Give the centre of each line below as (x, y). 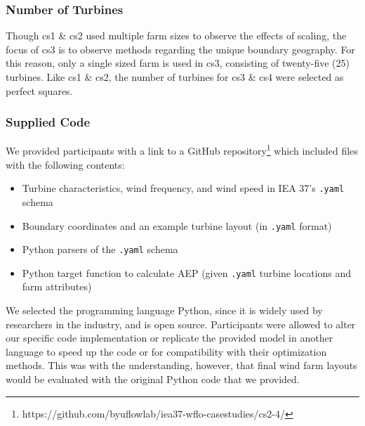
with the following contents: (65, 164)
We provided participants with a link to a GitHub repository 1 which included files (182, 150)
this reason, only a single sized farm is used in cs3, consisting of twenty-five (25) (178, 63)
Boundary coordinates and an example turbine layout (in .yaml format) (177, 225)
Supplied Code (48, 122)
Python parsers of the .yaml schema (100, 249)
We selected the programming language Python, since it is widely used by (164, 310)
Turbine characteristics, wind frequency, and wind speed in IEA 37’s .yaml (183, 188)
